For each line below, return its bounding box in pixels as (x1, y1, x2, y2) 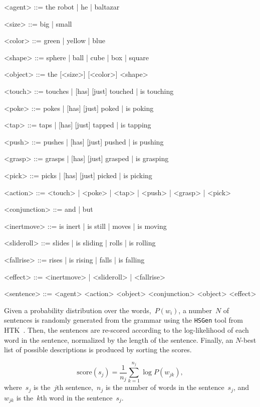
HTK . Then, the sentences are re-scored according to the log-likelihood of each (4, 324, 249, 335)
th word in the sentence (40, 392, 113, 402)
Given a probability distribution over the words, (4, 305, 151, 315)
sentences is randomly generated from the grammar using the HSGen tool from (4, 315, 243, 325)
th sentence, (57, 382, 93, 392)
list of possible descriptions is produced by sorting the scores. (4, 344, 192, 355)
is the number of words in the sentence (105, 382, 224, 392)
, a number (178, 305, 212, 315)
